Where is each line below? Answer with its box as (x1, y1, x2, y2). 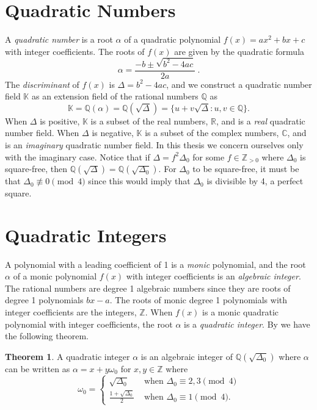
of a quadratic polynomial (124, 33, 221, 46)
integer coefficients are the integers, (5, 305, 137, 318)
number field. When (5, 126, 79, 139)
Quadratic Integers (5, 222, 167, 247)
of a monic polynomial (13, 270, 97, 282)
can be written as (5, 362, 70, 375)
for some (192, 150, 225, 163)
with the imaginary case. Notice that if (5, 150, 150, 163)
